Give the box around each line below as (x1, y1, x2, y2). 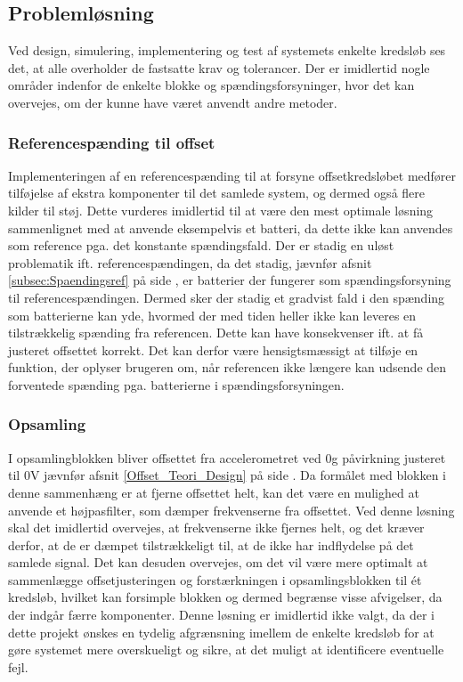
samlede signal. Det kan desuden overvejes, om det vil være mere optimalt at (8, 553, 428, 572)
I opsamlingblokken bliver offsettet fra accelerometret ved (8, 448, 321, 467)
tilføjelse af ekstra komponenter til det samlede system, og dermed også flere (8, 183, 426, 202)
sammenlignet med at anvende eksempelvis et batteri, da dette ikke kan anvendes (8, 218, 453, 237)
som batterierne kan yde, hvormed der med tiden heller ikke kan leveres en (8, 305, 417, 324)
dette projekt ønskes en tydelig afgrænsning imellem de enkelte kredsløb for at (8, 622, 435, 641)
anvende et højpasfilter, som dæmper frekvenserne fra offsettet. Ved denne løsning (8, 500, 455, 519)
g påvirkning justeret (331, 448, 446, 467)
